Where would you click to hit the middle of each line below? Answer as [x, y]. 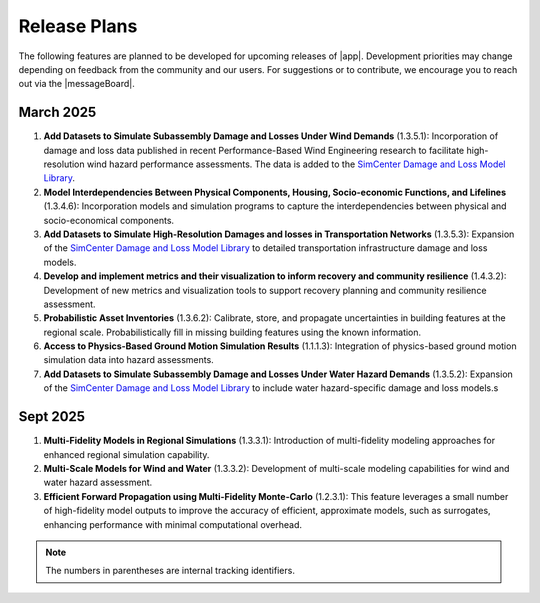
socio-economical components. [109, 220]
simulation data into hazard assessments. [128, 360]
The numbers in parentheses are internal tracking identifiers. [170, 571]
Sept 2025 [51, 416]
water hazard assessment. [98, 482]
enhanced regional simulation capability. [126, 454]
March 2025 [57, 112]
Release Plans [78, 26]
